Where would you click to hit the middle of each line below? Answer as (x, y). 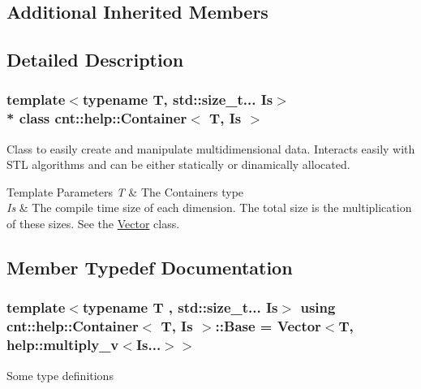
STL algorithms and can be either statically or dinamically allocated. (178, 164)
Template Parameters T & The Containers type (125, 191)
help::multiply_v (63, 345)
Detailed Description (95, 60)
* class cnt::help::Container (97, 118)
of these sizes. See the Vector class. (93, 224)
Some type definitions (60, 375)
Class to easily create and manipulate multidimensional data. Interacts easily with (211, 148)
